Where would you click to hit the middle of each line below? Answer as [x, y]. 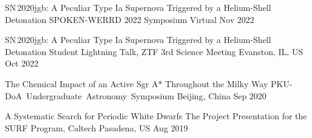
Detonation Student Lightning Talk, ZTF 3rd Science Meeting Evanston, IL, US [154, 51]
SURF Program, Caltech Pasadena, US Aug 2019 [97, 127]
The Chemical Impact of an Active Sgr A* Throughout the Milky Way [137, 83]
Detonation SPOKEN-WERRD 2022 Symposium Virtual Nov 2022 [130, 19]
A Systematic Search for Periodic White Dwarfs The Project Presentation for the [156, 116]
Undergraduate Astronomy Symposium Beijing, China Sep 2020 [146, 95]
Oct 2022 [22, 63]
